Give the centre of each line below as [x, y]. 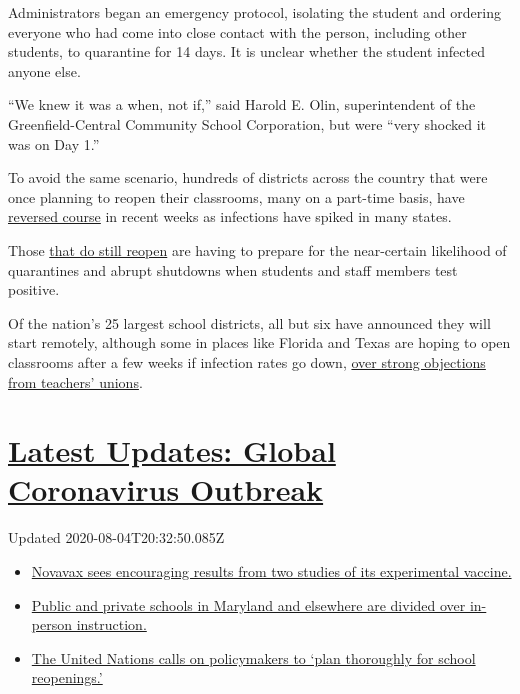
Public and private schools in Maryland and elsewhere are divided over [248, 604]
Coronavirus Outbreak [166, 489]
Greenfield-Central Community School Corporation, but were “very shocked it [247, 123]
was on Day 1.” [54, 143]
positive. [34, 289]
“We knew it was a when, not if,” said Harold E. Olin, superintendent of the [242, 104]
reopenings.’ [67, 677]
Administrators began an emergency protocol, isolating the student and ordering [254, 12]
